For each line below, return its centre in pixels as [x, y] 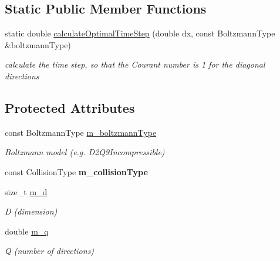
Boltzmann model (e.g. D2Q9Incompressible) [85, 152]
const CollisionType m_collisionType [76, 171]
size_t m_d [26, 191]
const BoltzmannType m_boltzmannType [81, 132]
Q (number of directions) [50, 251]
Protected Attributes [70, 107]
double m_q [27, 231]
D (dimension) [31, 211]
